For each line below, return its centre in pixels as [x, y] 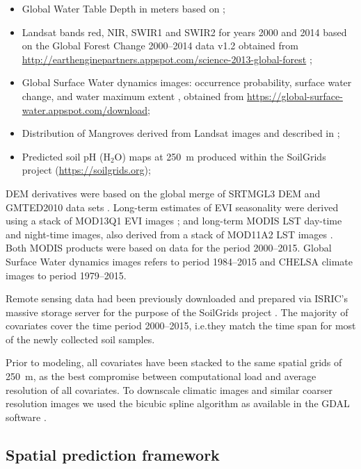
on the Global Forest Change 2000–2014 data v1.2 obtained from [160, 46]
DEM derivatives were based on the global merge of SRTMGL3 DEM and [163, 193]
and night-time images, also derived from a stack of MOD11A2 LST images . [169, 234]
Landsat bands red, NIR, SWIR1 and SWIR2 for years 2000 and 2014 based [184, 32]
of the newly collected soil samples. [80, 339]
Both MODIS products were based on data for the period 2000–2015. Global [169, 248]
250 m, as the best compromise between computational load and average [161, 376]
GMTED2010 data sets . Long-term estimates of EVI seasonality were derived [172, 207]
